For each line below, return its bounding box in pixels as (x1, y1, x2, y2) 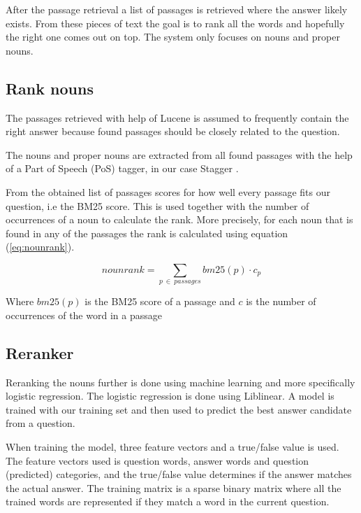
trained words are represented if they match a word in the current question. (6, 494, 330, 509)
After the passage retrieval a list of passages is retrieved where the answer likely (6, 2, 348, 16)
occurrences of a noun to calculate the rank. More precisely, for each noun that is (6, 212, 353, 227)
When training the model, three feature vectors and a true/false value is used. (6, 440, 339, 454)
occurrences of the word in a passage (6, 307, 162, 322)
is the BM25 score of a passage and (84, 294, 235, 309)
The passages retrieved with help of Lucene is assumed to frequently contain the (6, 110, 349, 125)
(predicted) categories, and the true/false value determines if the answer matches (6, 467, 352, 482)
